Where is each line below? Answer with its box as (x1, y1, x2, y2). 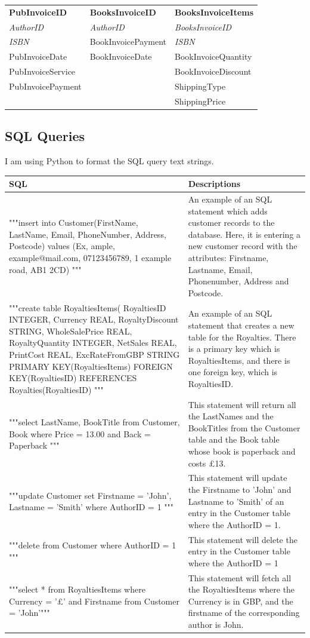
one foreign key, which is (188, 366, 278, 378)
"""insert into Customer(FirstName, (9, 216, 138, 229)
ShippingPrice (175, 94, 226, 107)
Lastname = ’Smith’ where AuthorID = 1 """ (9, 501, 174, 513)
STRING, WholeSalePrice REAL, (9, 324, 132, 337)
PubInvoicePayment (9, 79, 82, 92)
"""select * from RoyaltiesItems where (9, 583, 145, 596)
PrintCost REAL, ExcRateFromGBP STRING (9, 348, 180, 361)
